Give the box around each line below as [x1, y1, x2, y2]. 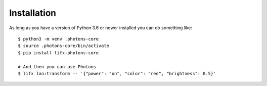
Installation [9, 7, 56, 18]
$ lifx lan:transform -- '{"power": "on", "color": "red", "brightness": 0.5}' [18, 71, 216, 76]
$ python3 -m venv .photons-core [18, 36, 99, 42]
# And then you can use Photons [18, 64, 96, 69]
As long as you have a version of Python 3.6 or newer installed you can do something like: [9, 25, 192, 31]
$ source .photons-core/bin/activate [18, 43, 110, 49]
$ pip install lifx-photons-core [18, 50, 99, 55]
